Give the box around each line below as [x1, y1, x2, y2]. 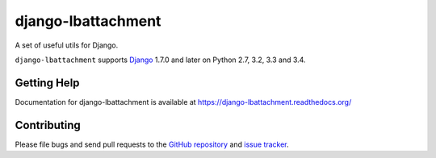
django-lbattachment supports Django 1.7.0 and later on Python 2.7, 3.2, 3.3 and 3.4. [15, 55, 306, 64]
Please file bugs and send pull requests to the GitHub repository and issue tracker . [15, 139, 290, 149]
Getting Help [15, 76, 80, 89]
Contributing [15, 118, 81, 132]
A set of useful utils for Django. [15, 40, 119, 50]
